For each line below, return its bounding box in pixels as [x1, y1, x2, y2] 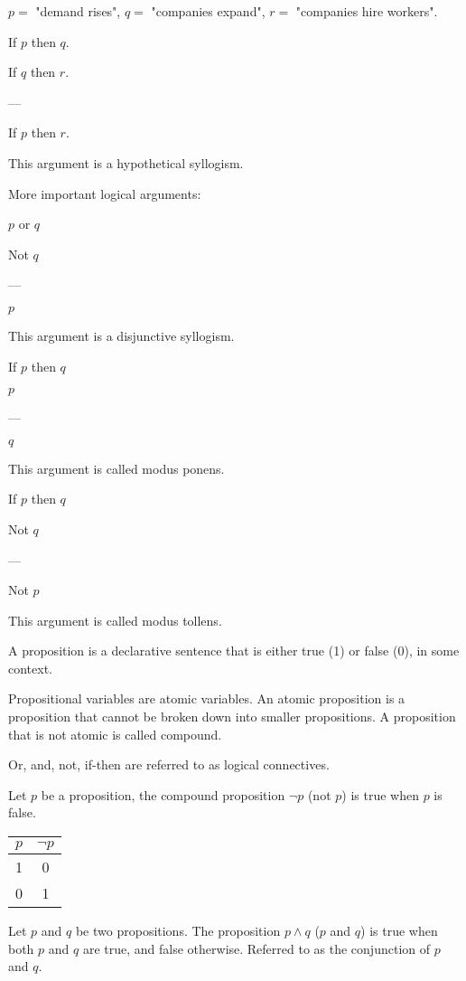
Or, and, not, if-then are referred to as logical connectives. [8, 755, 330, 774]
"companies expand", [151, 2, 266, 20]
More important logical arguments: [8, 184, 201, 203]
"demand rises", [35, 2, 121, 20]
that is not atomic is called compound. [8, 724, 222, 743]
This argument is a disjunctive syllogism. [8, 325, 235, 344]
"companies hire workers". [295, 2, 438, 20]
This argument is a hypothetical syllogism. [8, 153, 244, 172]
